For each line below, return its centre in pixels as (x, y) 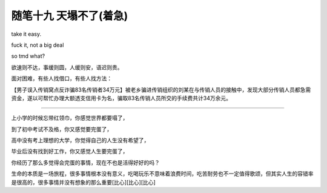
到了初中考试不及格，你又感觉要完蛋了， (61, 129)
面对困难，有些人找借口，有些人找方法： (61, 78)
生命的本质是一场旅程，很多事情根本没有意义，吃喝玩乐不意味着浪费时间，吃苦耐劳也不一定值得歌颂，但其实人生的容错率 (162, 174)
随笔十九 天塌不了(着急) (70, 16)
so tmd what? (28, 56)
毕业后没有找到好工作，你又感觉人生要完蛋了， (70, 151)
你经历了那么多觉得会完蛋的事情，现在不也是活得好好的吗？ (85, 162)
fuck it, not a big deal (38, 45)
